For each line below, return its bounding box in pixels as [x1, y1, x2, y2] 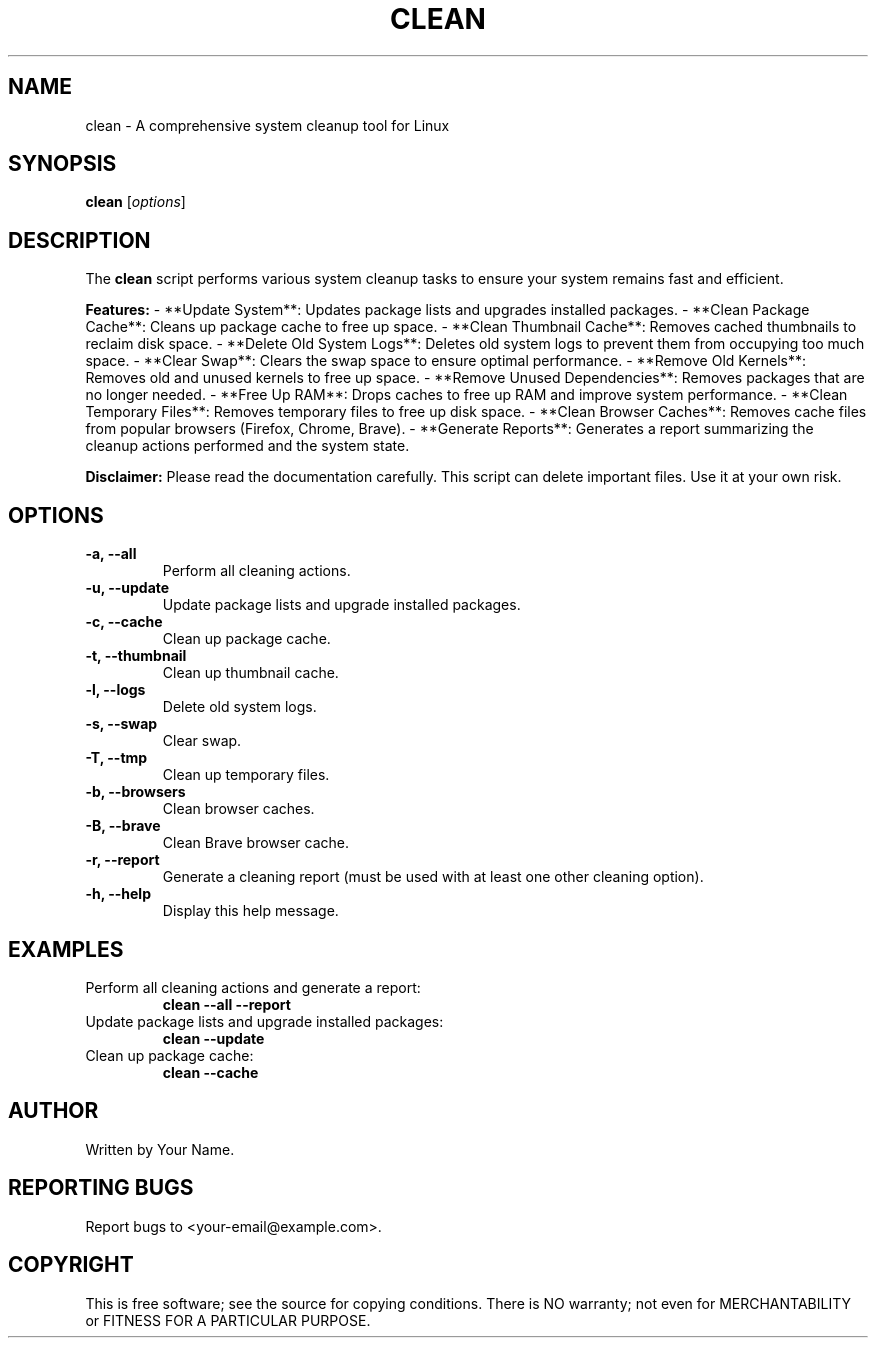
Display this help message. [162, 902, 339, 920]
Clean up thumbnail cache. [162, 664, 339, 682]
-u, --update [85, 579, 170, 597]
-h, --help [85, 885, 151, 903]
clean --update [162, 1029, 265, 1047]
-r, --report [85, 851, 160, 869]
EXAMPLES [8, 936, 124, 962]
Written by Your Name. [85, 1140, 235, 1158]
